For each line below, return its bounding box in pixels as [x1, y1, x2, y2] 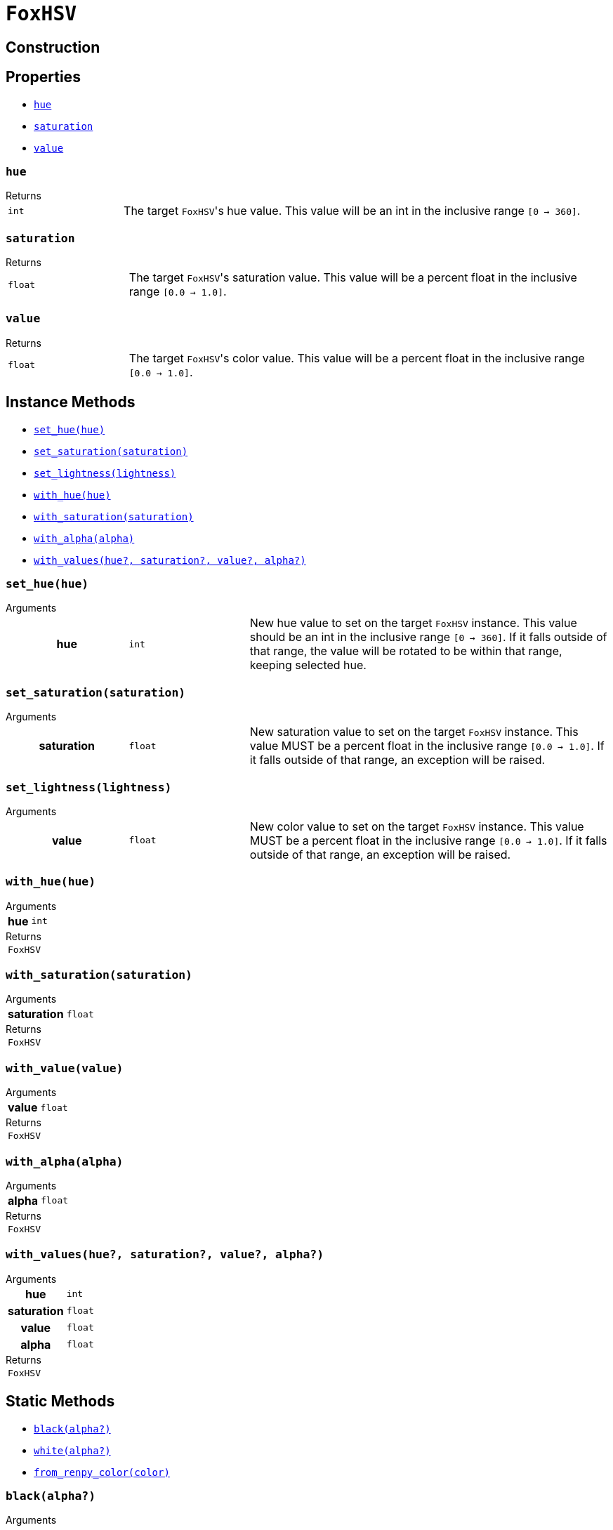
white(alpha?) [34, 1444, 111, 1456]
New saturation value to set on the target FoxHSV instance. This [249, 725, 579, 739]
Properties [6, 68, 81, 86]
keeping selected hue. [249, 658, 367, 673]
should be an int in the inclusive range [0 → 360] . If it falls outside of [249, 630, 607, 645]
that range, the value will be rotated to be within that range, [249, 644, 562, 659]
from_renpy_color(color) [34, 1466, 170, 1478]
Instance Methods [6, 393, 136, 411]
